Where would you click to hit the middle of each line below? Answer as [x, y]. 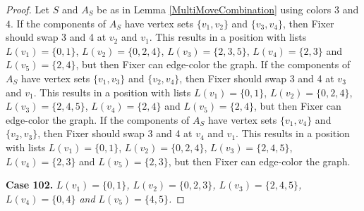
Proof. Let [28, 9]
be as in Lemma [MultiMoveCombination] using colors [214, 9]
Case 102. [30, 185]
